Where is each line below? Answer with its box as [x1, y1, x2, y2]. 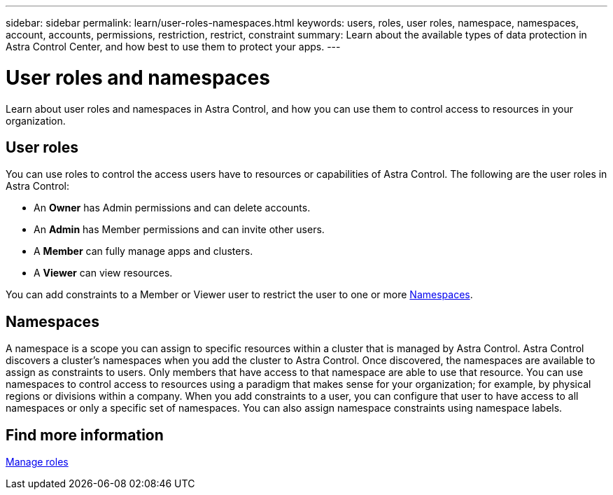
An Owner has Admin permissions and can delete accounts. [34, 202, 311, 214]
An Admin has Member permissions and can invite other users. [34, 223, 325, 236]
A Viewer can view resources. [34, 267, 173, 279]
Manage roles [6, 456, 69, 468]
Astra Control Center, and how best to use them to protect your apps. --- [6, 41, 341, 53]
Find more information [6, 426, 164, 444]
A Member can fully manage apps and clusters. [34, 245, 253, 258]
